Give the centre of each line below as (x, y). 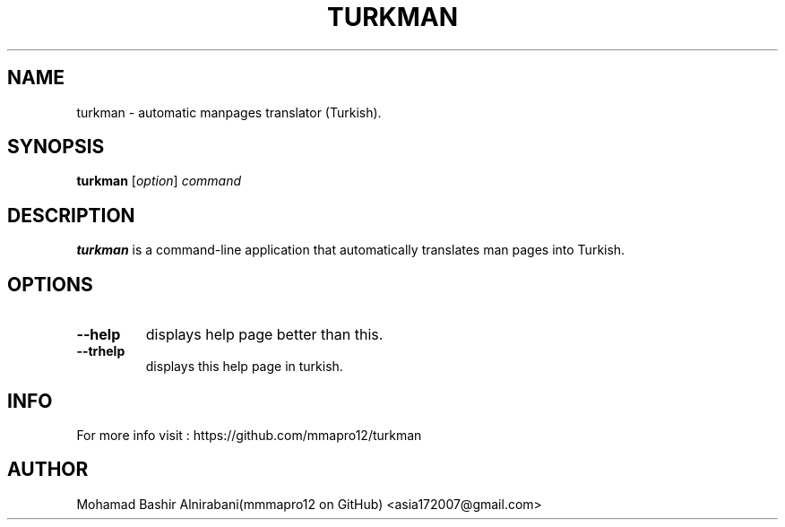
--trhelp (101, 351)
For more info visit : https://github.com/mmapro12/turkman (249, 435)
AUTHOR (48, 470)
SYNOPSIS (56, 147)
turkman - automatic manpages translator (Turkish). (229, 112)
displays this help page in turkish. (244, 367)
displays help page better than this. (264, 335)
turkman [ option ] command (159, 181)
